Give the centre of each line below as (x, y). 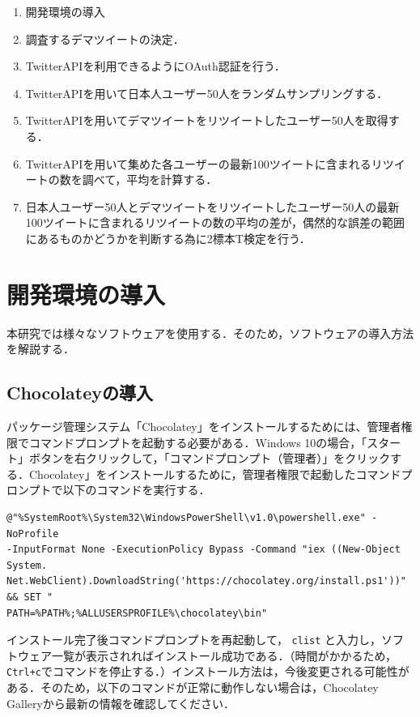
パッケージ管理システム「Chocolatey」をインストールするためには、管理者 (204, 427)
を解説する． (40, 349)
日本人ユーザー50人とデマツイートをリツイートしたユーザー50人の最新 (212, 206)
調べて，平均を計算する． (150, 179)
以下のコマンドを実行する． (136, 490)
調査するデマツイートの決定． (105, 38)
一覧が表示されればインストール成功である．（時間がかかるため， (224, 655)
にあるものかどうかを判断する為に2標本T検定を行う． (168, 238)
